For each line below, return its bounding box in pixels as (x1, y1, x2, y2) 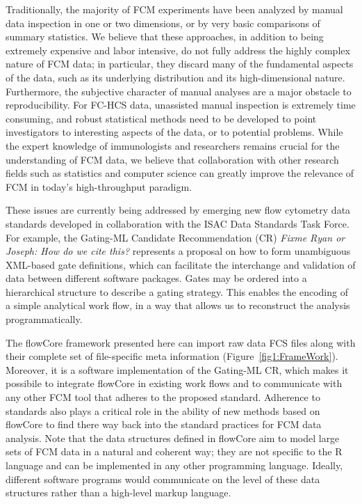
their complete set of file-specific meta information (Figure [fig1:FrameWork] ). (6, 349, 338, 363)
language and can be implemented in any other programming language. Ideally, (6, 458, 343, 472)
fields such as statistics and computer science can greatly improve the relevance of (6, 166, 354, 180)
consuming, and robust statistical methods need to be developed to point (6, 111, 317, 125)
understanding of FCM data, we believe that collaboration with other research (6, 152, 339, 166)
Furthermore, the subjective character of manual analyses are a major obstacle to (6, 84, 352, 98)
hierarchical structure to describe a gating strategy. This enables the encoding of (6, 284, 348, 299)
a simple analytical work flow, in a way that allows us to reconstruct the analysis (6, 298, 350, 313)
